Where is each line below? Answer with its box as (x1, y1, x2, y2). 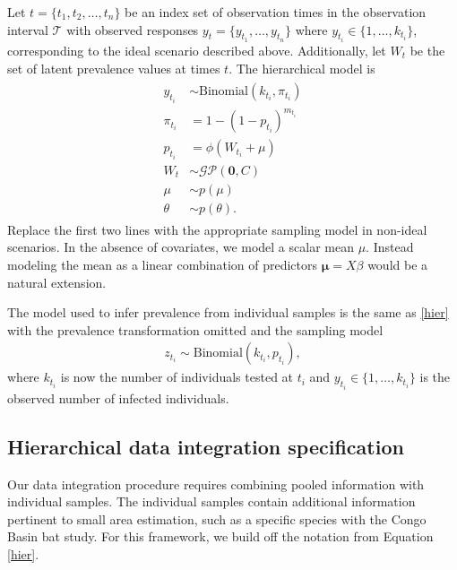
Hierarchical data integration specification (7, 432, 404, 460)
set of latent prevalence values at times (7, 58, 220, 77)
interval (7, 20, 48, 39)
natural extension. (7, 272, 107, 291)
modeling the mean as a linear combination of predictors (7, 255, 317, 273)
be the (410, 41, 445, 60)
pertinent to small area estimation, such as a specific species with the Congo (7, 509, 427, 528)
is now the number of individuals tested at (60, 367, 294, 386)
